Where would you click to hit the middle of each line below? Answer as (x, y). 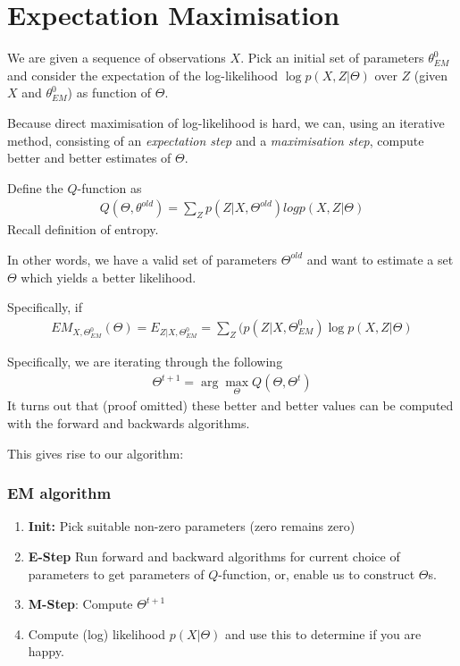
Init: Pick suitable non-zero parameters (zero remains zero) (192, 526)
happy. (46, 651)
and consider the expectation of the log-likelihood (143, 75)
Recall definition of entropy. (83, 229)
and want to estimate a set (380, 259)
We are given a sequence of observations (117, 58)
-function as (109, 187)
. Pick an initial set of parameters (332, 58)
